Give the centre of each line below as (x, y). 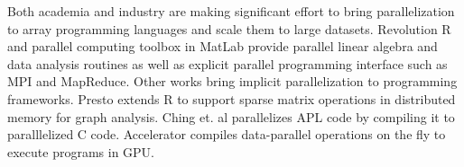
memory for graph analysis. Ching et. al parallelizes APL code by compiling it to (231, 116)
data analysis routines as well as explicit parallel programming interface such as (227, 63)
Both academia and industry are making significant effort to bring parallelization (231, 11)
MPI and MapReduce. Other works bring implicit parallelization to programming (232, 81)
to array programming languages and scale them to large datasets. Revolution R (229, 28)
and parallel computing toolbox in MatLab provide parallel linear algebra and (223, 46)
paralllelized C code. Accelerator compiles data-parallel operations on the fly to (227, 134)
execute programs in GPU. (81, 151)
